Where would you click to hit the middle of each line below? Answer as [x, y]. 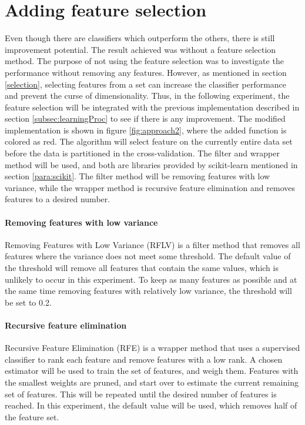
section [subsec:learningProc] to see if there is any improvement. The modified [145, 118]
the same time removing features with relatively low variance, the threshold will [148, 291]
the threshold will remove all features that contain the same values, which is [142, 268]
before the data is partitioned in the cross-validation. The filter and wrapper [142, 153]
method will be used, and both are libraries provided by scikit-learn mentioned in [151, 164]
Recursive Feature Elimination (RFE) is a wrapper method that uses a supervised [152, 348]
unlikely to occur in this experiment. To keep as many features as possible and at [151, 279]
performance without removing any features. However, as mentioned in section [146, 72]
